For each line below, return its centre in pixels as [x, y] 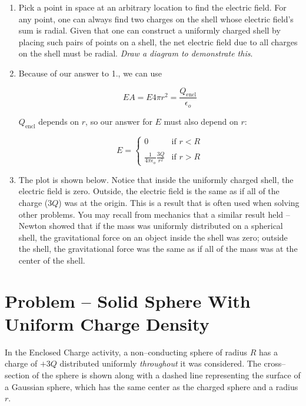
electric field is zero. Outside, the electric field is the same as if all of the [149, 191]
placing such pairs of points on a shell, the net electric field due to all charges [158, 41]
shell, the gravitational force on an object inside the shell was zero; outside [153, 237]
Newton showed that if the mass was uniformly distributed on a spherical [151, 226]
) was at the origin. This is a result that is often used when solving [179, 202]
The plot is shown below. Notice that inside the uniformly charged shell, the [156, 179]
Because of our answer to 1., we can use [90, 73]
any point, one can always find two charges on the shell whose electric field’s [156, 19]
